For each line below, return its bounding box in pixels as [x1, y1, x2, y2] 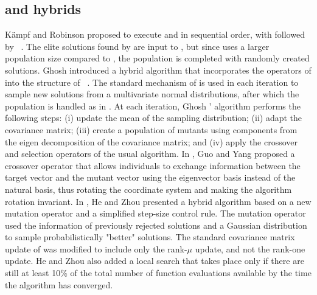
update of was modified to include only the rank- [5, 242, 187, 255]
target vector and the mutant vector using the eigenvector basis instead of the [5, 171, 296, 184]
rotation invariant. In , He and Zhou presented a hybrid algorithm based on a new [5, 195, 312, 207]
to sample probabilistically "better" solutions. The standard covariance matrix [5, 231, 295, 243]
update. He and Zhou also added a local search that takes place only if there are [5, 254, 304, 267]
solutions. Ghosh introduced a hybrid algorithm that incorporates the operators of [5, 63, 312, 76]
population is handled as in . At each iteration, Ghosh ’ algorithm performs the [5, 99, 301, 112]
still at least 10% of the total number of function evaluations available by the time [5, 266, 312, 279]
